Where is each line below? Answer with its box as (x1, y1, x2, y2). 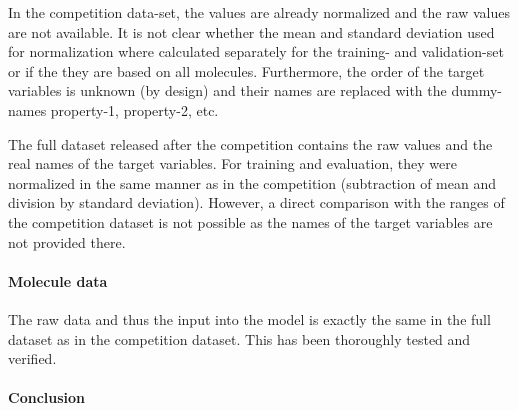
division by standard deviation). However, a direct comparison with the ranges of (8, 192, 505, 213)
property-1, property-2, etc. (50, 99, 219, 120)
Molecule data (8, 270, 108, 291)
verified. (8, 348, 57, 369)
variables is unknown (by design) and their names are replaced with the (8, 80, 447, 101)
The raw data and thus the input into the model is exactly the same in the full (8, 308, 491, 329)
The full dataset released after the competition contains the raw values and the (8, 133, 493, 154)
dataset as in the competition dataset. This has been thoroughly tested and (8, 328, 471, 349)
